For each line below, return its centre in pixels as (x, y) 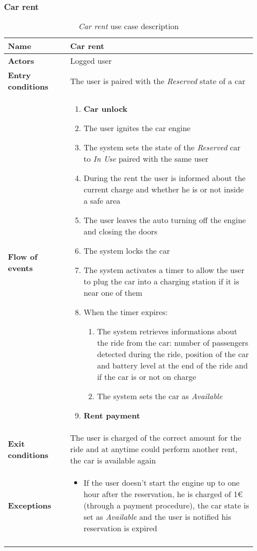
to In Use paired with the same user (146, 159)
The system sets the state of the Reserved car (162, 147)
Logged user (91, 61)
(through (99, 505)
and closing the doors (121, 231)
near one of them (113, 293)
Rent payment (112, 415)
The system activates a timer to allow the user (164, 270)
